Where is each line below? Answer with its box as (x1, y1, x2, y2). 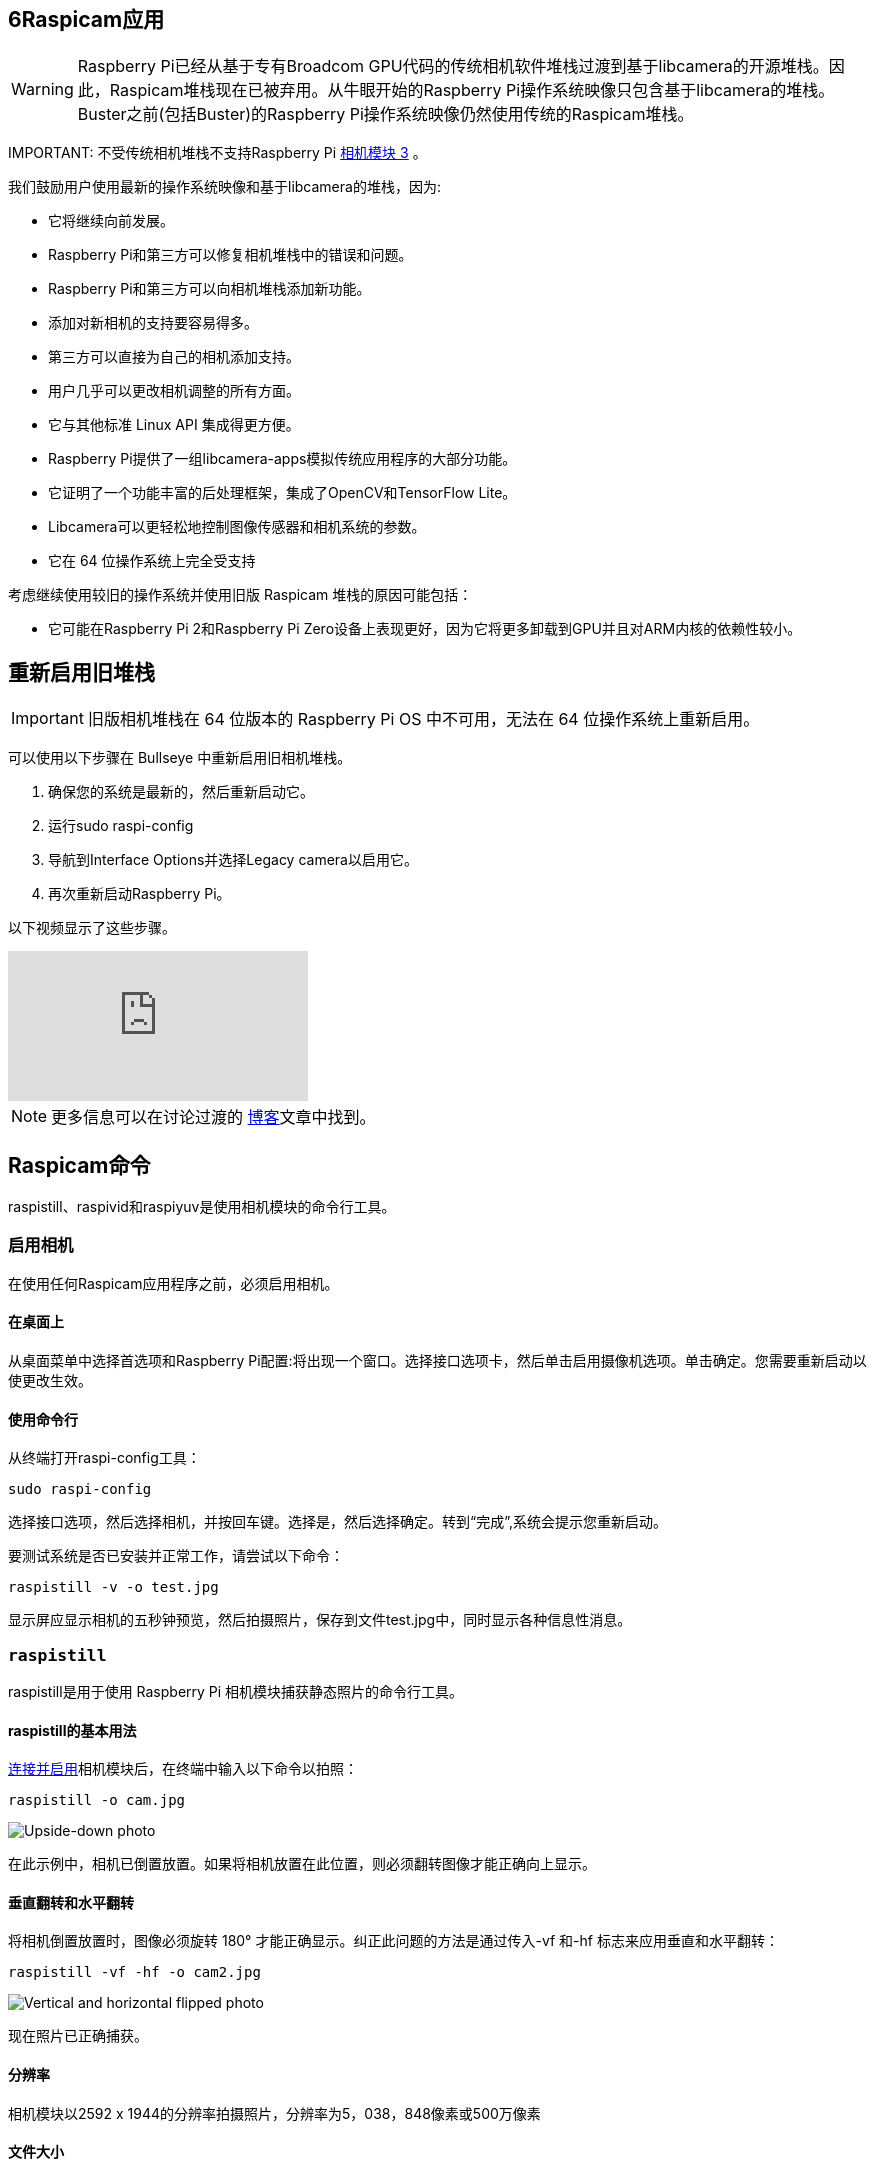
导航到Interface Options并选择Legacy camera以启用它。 (48, 851, 418, 869)
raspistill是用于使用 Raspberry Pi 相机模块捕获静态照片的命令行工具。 (8, 1683, 464, 1701)
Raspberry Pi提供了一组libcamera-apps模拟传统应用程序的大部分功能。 (48, 450, 517, 468)
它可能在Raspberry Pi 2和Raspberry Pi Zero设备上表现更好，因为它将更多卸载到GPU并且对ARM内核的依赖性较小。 (48, 620, 802, 638)
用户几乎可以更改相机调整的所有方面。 (48, 382, 300, 400)
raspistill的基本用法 (8, 1721, 137, 1739)
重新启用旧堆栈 (8, 659, 155, 685)
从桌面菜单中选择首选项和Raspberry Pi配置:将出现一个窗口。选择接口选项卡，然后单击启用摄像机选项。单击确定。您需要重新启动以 (8, 1352, 867, 1370)
